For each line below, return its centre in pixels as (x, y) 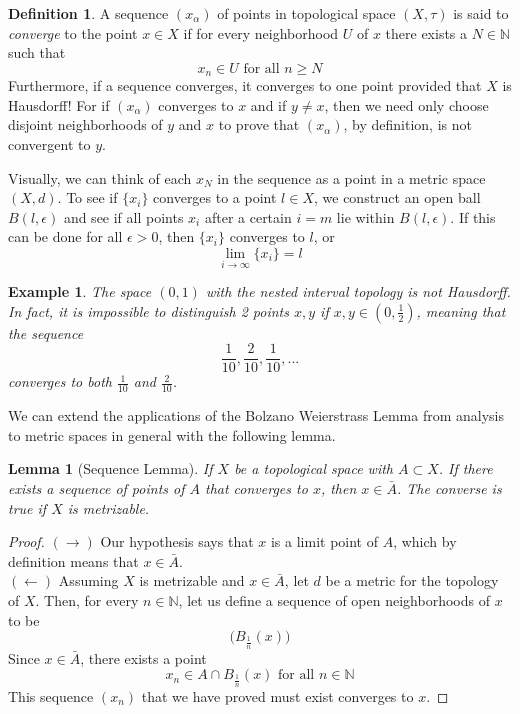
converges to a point (215, 197)
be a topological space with (314, 468)
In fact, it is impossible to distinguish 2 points (148, 310)
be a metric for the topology (412, 580)
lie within (365, 216)
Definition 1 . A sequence (88, 13)
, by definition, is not (407, 124)
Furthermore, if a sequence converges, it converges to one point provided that (245, 85)
